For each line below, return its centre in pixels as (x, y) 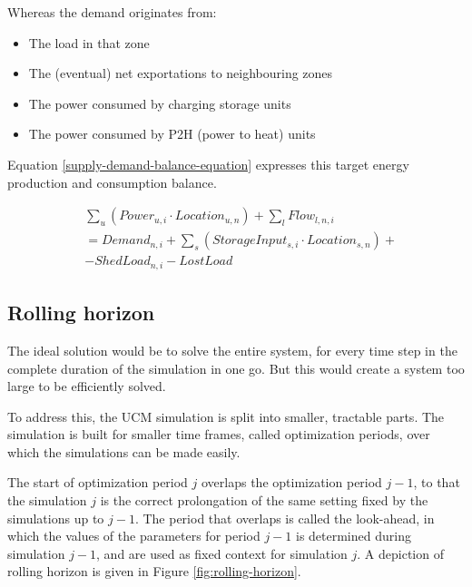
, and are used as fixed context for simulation (222, 553)
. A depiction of (400, 553)
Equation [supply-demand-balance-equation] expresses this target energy (208, 164)
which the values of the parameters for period (134, 536)
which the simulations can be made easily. (124, 451)
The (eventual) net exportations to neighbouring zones (181, 73)
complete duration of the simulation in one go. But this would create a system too (236, 368)
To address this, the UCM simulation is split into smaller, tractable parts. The (226, 416)
